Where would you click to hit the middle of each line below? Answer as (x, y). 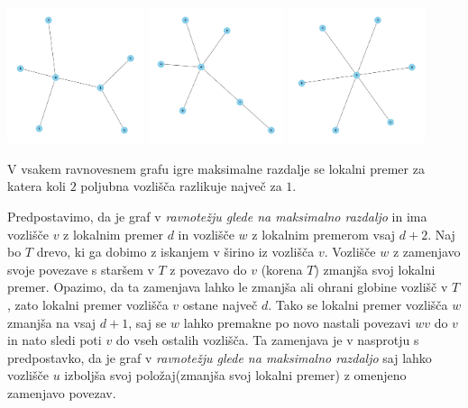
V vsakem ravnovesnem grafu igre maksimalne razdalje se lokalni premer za (216, 168)
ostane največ (220, 304)
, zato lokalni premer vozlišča (88, 304)
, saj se (147, 322)
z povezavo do (208, 269)
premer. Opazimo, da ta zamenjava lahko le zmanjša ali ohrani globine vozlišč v (228, 287)
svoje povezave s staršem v (81, 269)
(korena (282, 269)
